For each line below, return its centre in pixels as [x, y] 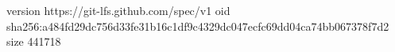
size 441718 [34, 41]
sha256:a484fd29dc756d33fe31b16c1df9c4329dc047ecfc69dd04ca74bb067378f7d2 [198, 26]
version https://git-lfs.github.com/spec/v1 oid [118, 10]
